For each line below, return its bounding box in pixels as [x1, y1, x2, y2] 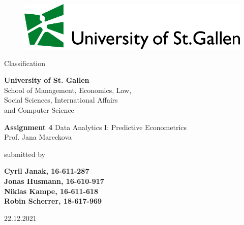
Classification [4, 57, 46, 68]
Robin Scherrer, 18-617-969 [4, 196, 102, 206]
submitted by [4, 148, 45, 159]
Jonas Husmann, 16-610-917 [4, 176, 104, 186]
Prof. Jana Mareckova [4, 132, 72, 142]
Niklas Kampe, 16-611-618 [4, 185, 99, 196]
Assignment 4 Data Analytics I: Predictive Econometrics [4, 121, 187, 132]
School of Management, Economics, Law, [4, 84, 132, 95]
